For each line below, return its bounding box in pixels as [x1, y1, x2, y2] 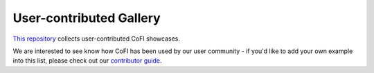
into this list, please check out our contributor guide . [12, 56, 162, 65]
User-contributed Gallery [12, 10, 161, 25]
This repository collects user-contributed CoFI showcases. [12, 34, 180, 43]
